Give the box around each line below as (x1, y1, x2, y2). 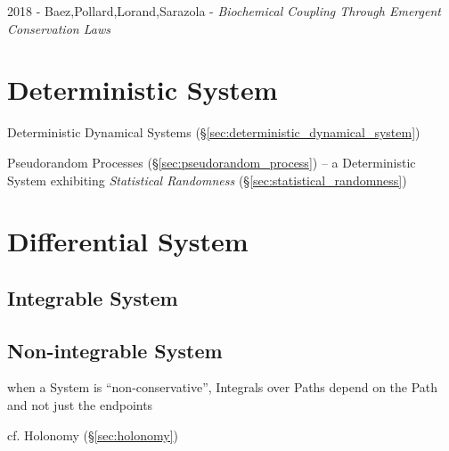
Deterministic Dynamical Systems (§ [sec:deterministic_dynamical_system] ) (7, 123, 420, 142)
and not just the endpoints (7, 396, 153, 414)
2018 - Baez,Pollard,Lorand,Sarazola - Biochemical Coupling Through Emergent (7, 2, 441, 20)
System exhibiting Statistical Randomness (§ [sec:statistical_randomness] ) (7, 170, 407, 189)
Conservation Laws (7, 19, 110, 37)
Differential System (7, 223, 249, 259)
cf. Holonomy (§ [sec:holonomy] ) (7, 425, 178, 444)
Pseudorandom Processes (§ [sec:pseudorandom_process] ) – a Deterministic (7, 152, 416, 171)
